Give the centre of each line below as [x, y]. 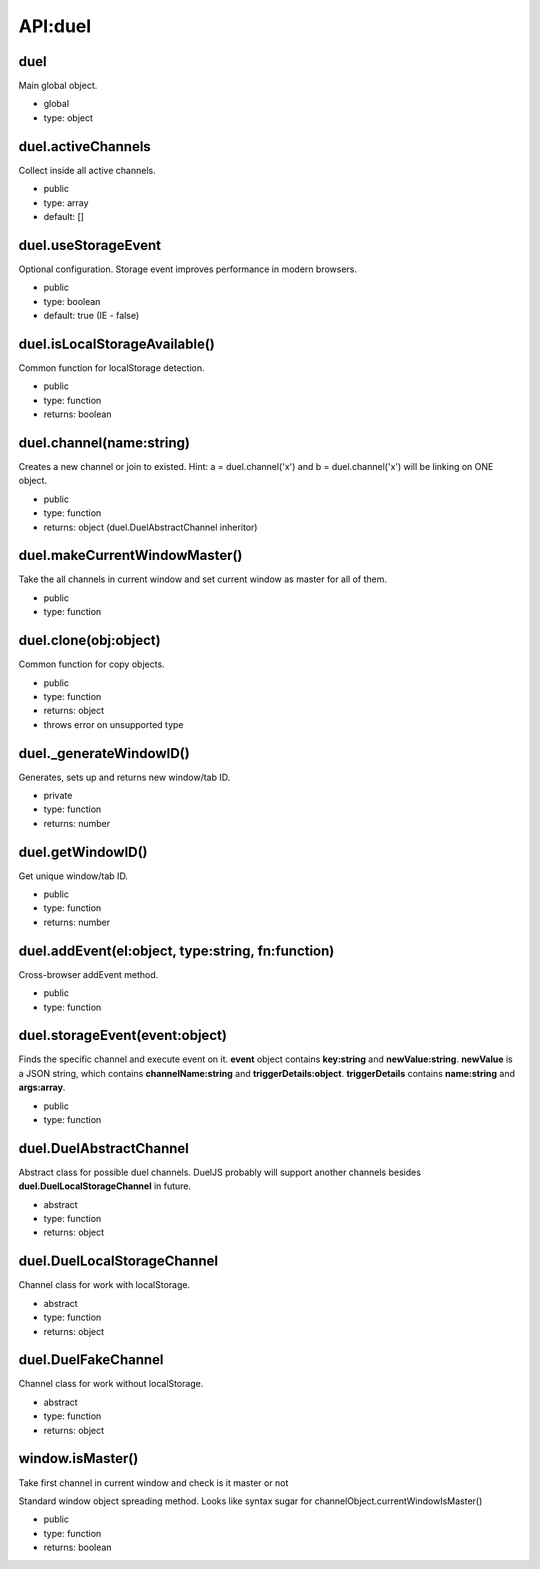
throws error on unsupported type [113, 724]
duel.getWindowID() [83, 851]
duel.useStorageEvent [90, 245]
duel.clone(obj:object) [89, 640]
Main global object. [58, 86]
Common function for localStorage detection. [111, 367]
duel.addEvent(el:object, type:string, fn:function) [176, 950]
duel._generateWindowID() [104, 753]
